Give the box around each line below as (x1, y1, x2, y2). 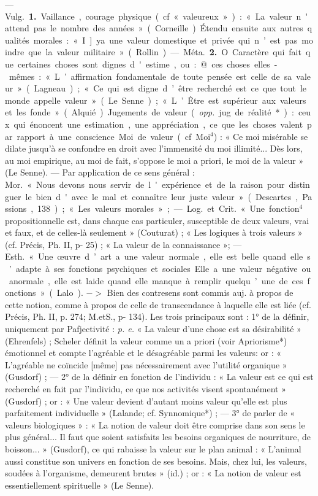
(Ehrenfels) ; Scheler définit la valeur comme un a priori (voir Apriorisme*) (5, 334, 287, 347)
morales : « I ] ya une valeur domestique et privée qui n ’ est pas (33, 33, 298, 46)
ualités (5, 33, 29, 46)
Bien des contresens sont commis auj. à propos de (107, 286, 293, 299)
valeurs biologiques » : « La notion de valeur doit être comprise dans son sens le (5, 418, 305, 431)
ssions (5, 202, 27, 215)
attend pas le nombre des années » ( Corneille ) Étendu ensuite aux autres (5, 21, 303, 34)
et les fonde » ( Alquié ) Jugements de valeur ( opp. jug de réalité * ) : (5, 106, 294, 118)
